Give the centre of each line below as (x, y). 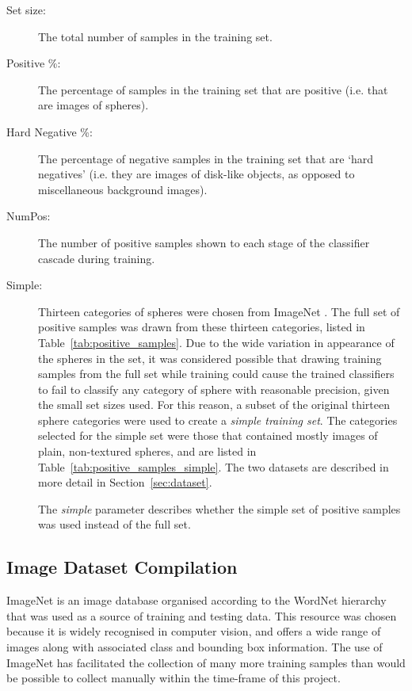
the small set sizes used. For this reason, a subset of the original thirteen (214, 405)
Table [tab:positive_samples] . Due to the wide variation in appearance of (216, 342)
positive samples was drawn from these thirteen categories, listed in (202, 327)
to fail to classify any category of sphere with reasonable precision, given (214, 389)
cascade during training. (97, 258)
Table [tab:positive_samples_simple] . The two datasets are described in (214, 466)
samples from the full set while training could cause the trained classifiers (216, 374)
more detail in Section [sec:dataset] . (125, 482)
